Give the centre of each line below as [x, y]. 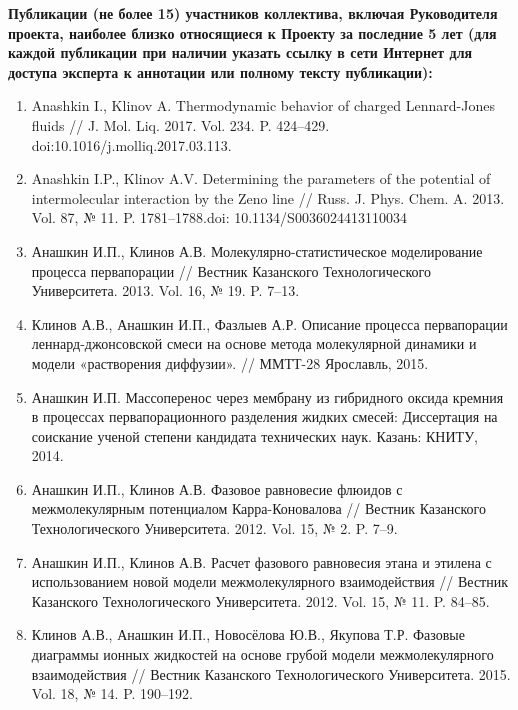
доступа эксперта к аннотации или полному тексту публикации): [220, 71]
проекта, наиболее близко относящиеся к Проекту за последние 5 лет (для [252, 32]
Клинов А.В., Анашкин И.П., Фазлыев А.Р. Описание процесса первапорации [269, 323]
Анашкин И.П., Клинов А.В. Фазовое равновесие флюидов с [217, 488]
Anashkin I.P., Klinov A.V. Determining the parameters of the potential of [261, 178]
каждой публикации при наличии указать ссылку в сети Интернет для [240, 52]
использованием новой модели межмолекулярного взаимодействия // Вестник [270, 581]
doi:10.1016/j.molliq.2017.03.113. [131, 144]
